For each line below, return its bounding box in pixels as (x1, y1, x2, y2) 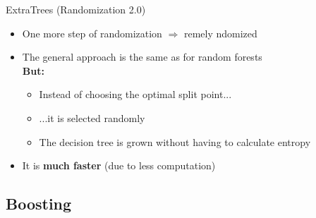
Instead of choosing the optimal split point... (39, 87, 232, 102)
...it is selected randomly (39, 110, 145, 125)
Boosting (6, 193, 72, 214)
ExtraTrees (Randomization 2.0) (6, 2, 146, 16)
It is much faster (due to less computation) (22, 158, 216, 173)
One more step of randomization (22, 25, 162, 40)
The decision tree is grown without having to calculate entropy (39, 134, 311, 149)
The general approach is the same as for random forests (22, 49, 262, 64)
